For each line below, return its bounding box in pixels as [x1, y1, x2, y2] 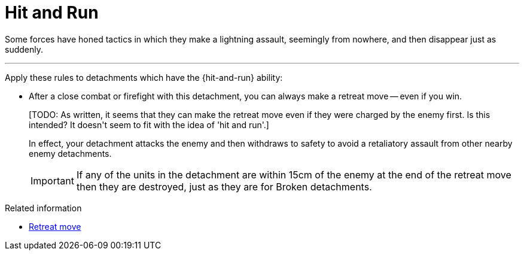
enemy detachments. [29, 148, 112, 159]
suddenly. [5, 44, 43, 54]
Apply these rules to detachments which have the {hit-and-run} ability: [5, 72, 283, 83]
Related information [5, 202, 82, 213]
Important [31, 174, 74, 187]
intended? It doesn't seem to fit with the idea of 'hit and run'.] [29, 119, 269, 130]
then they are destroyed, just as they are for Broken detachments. [76, 180, 372, 193]
